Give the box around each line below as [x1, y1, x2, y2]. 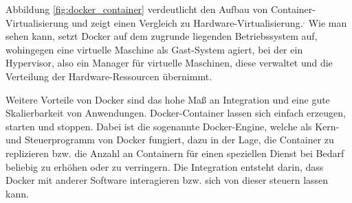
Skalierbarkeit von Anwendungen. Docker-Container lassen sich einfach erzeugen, [5, 106, 346, 120]
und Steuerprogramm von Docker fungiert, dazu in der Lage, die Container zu [5, 132, 334, 147]
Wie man [308, 15, 347, 29]
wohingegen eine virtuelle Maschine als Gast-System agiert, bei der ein [5, 42, 303, 56]
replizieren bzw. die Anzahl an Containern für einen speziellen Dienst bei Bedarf [5, 145, 344, 160]
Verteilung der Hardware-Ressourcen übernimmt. [5, 69, 212, 83]
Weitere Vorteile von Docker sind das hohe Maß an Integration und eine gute [5, 92, 330, 106]
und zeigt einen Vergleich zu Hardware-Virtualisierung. [71, 15, 303, 29]
